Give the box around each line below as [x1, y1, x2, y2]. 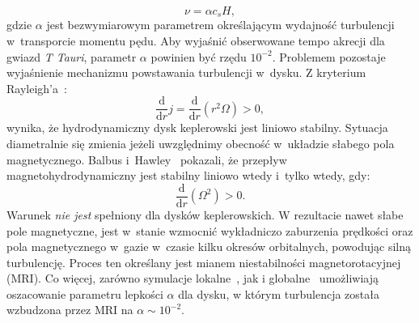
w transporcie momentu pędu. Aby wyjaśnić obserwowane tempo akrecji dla [6, 32, 385, 49]
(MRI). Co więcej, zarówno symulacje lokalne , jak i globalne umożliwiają [6, 270, 379, 287]
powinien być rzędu [150, 48, 247, 65]
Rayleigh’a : [6, 79, 67, 96]
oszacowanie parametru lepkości [6, 285, 163, 302]
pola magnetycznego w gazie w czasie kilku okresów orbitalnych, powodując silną [6, 238, 412, 255]
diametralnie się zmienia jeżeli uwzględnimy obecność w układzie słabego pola [6, 135, 395, 152]
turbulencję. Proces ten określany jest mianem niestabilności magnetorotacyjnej [6, 253, 401, 270]
